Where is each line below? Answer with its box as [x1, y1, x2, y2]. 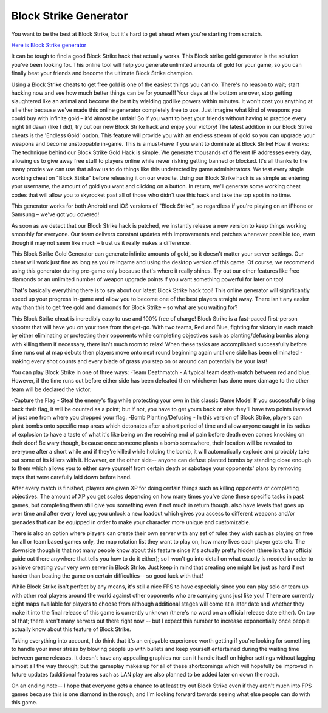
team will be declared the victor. [11, 386, 92, 393]
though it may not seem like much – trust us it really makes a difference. [11, 239, 191, 246]
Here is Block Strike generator [11, 41, 87, 49]
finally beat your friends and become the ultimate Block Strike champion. [11, 70, 194, 77]
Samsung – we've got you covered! [11, 211, 100, 218]
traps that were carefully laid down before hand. [11, 473, 132, 480]
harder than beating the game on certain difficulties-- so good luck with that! [11, 571, 203, 579]
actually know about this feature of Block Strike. [11, 626, 131, 633]
